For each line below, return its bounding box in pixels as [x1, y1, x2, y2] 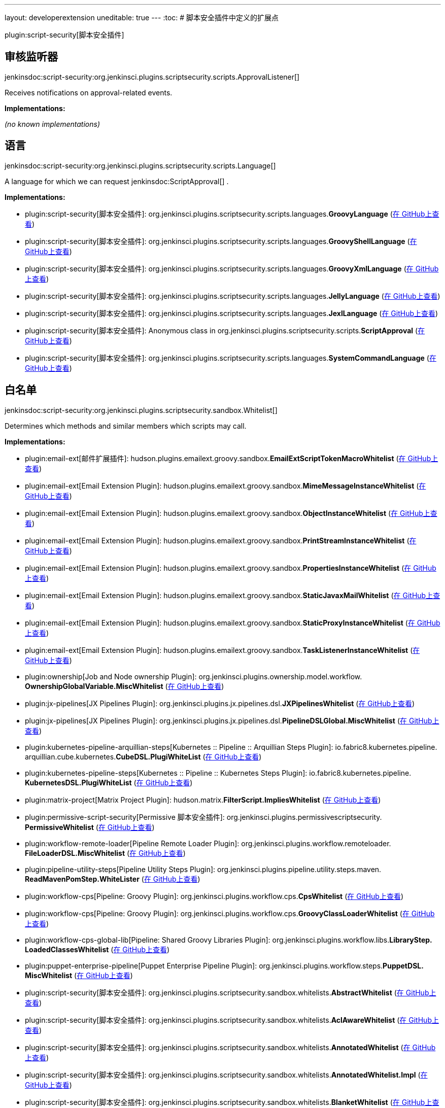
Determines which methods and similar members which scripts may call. [5, 421, 247, 430]
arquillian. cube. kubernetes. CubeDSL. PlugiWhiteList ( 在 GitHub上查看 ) [25, 752, 262, 761]
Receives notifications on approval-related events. [5, 88, 173, 97]
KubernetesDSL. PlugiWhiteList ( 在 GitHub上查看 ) [25, 778, 193, 787]
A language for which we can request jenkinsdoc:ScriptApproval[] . [5, 177, 229, 186]
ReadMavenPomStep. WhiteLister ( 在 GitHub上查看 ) [25, 874, 200, 883]
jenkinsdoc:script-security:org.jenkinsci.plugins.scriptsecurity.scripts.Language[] [5, 161, 276, 170]
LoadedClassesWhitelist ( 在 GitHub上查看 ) [25, 945, 170, 954]
